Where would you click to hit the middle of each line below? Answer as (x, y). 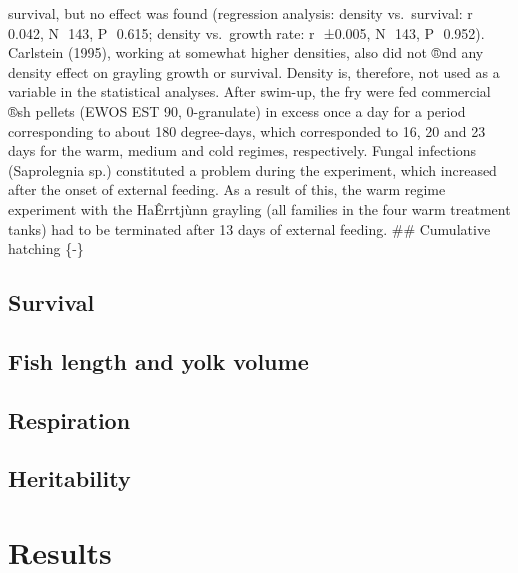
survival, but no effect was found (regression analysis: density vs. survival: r (240, 13)
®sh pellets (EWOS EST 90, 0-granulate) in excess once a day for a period (237, 110)
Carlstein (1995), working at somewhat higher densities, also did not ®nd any (246, 52)
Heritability (69, 478)
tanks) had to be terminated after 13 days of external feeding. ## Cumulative (249, 228)
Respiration (69, 419)
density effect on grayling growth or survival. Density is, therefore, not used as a (254, 71)
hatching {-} (46, 248)
